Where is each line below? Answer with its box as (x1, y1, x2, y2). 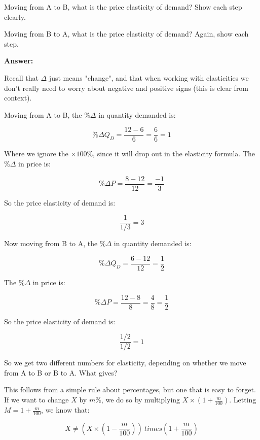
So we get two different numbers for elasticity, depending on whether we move (4, 357, 246, 368)
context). (4, 92, 32, 103)
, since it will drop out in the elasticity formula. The (93, 148, 255, 159)
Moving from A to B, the (4, 109, 82, 120)
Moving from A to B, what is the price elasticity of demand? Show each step (4, 2, 242, 12)
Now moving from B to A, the (4, 238, 98, 249)
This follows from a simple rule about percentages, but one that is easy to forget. (4, 384, 256, 395)
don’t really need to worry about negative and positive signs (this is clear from (4, 82, 249, 93)
